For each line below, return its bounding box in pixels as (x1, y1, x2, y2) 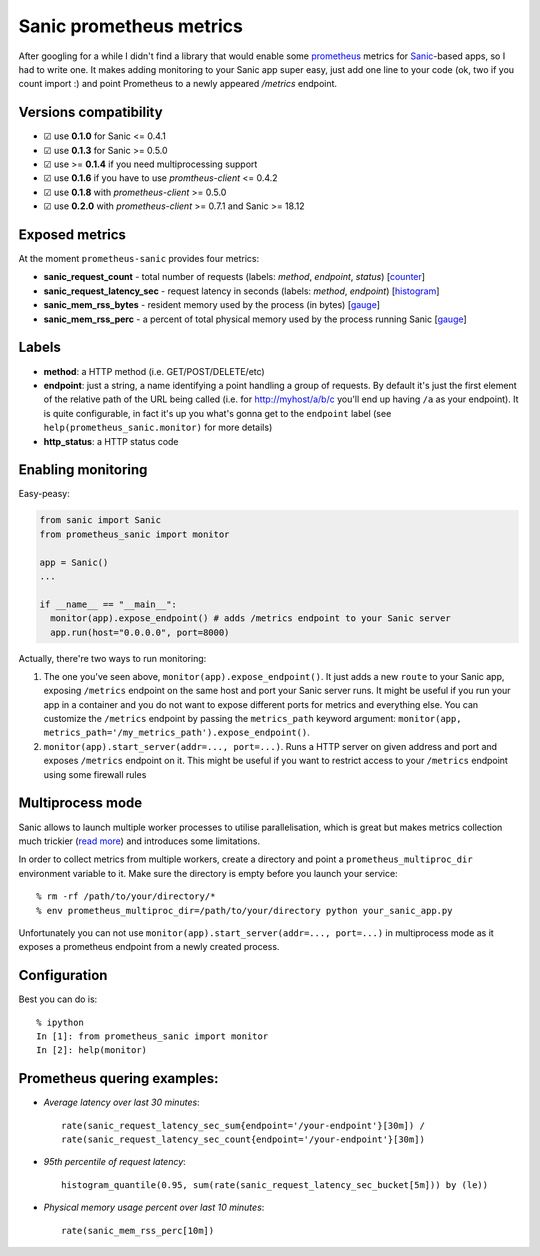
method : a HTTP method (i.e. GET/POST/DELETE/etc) (43, 365, 265, 377)
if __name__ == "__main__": (39, 598, 177, 610)
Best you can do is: (18, 993, 98, 1005)
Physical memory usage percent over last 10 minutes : (43, 1201, 265, 1214)
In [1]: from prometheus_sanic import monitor (36, 1030, 269, 1042)
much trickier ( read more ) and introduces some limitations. (18, 835, 260, 847)
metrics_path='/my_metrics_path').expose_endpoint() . (43, 726, 310, 739)
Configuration (18, 967, 108, 984)
